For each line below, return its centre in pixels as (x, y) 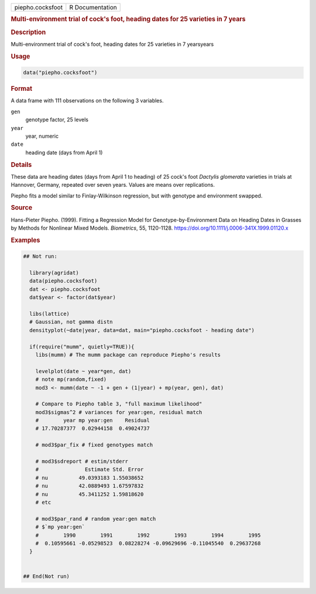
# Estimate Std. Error (90, 470)
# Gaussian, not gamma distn (71, 322)
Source (22, 208)
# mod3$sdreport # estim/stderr (82, 462)
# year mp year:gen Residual (93, 421)
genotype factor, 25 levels (57, 120)
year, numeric (42, 136)
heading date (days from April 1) (64, 152)
